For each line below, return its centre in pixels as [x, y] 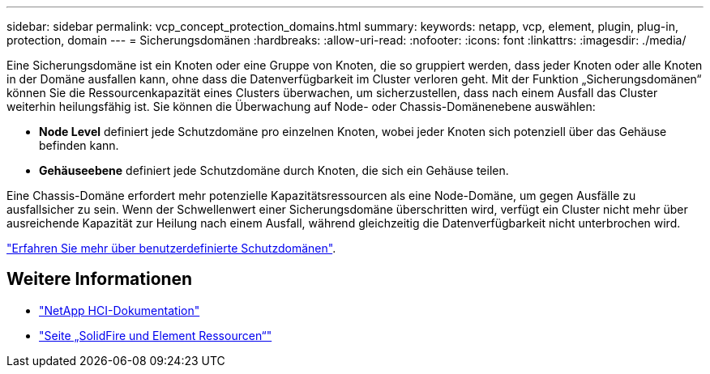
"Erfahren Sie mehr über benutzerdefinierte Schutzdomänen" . [171, 248]
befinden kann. [79, 145]
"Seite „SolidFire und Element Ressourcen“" [156, 335]
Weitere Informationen [100, 279]
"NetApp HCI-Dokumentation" [120, 310]
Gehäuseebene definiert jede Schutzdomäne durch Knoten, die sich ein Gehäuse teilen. [274, 170]
